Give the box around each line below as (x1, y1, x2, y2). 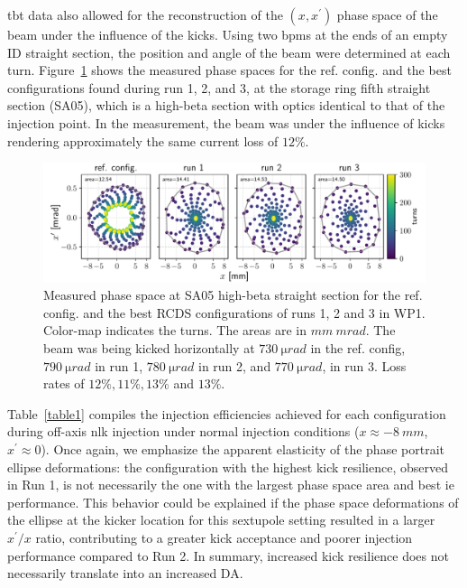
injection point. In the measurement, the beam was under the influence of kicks (7, 113, 445, 132)
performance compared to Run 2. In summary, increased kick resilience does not (7, 546, 449, 565)
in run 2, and (198, 356, 271, 375)
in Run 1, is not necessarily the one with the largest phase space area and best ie (7, 475, 454, 494)
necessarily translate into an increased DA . (7, 564, 243, 583)
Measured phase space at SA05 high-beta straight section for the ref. (43, 285, 423, 304)
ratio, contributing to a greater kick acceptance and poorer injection (35, 527, 413, 546)
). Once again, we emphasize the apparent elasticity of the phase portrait (41, 440, 444, 458)
